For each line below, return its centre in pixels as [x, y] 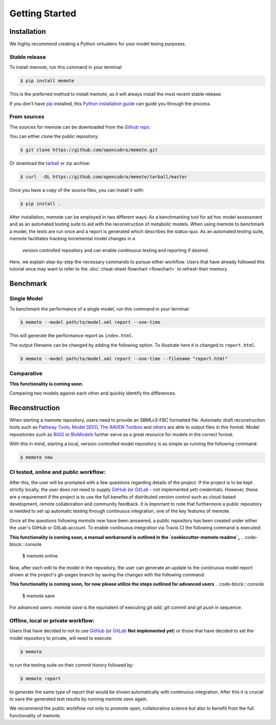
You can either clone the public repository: [54, 136]
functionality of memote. [35, 715]
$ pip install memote [47, 81]
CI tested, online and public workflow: [57, 472]
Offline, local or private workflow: [52, 621]
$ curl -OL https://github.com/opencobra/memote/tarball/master [104, 177]
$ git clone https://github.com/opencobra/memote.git [89, 150]
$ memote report [41, 678]
